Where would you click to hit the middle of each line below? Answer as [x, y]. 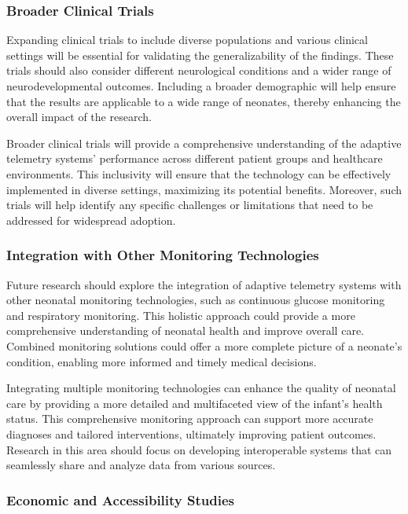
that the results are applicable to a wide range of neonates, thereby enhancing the [204, 101]
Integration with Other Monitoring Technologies [163, 255]
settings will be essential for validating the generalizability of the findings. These [200, 55]
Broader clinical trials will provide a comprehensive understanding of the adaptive [204, 143]
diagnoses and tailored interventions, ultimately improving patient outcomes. [191, 433]
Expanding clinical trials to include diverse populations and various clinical [187, 40]
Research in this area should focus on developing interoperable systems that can [199, 449]
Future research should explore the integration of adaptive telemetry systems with [204, 284]
